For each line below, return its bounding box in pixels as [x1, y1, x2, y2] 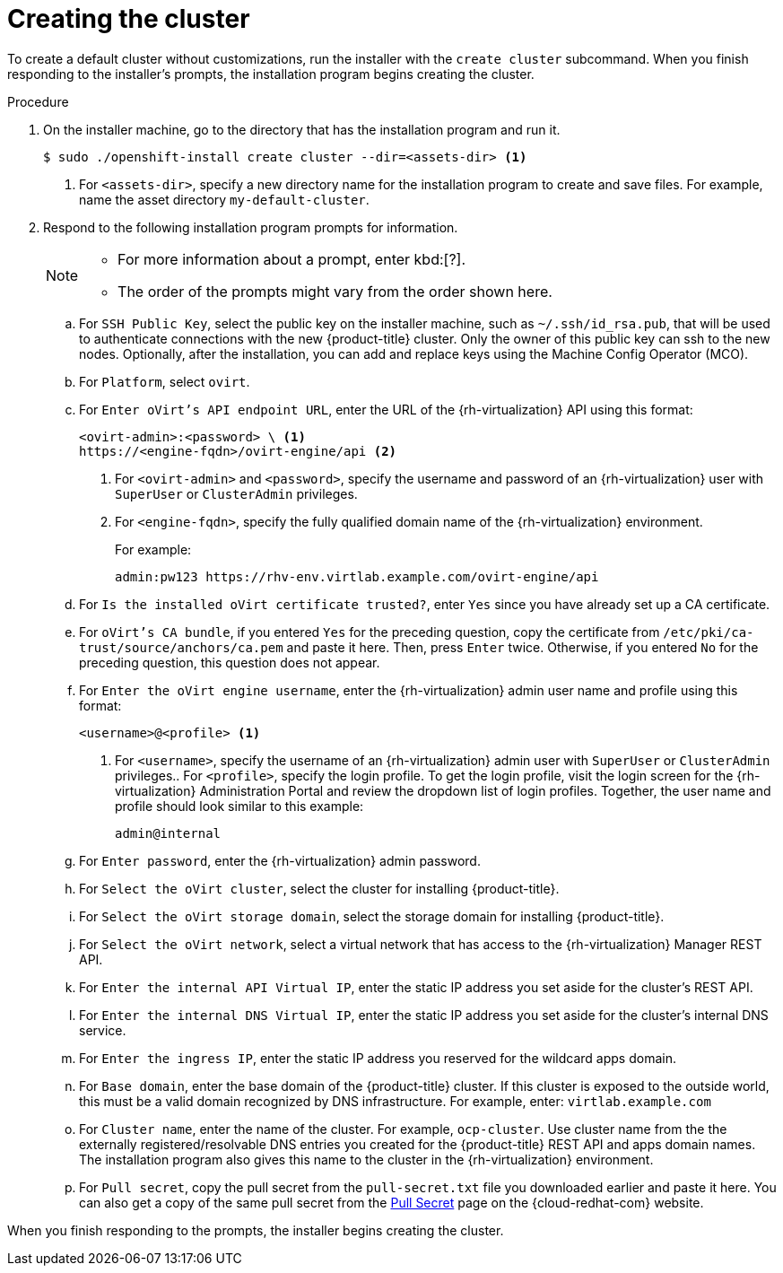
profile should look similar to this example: [115, 798, 364, 814]
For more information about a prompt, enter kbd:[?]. [117, 249, 466, 268]
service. [79, 1022, 126, 1038]
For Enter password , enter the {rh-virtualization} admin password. [79, 852, 481, 868]
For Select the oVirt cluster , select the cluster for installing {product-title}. [79, 880, 560, 896]
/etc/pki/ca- [663, 624, 754, 640]
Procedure [7, 93, 69, 109]
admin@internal [115, 825, 222, 841]
